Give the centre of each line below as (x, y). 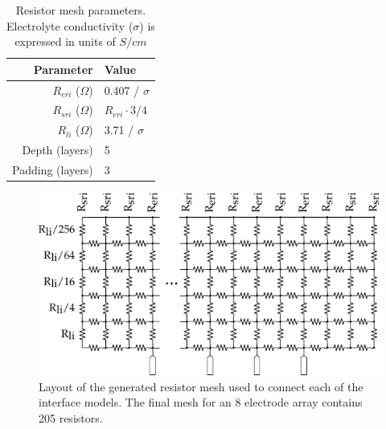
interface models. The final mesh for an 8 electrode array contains (201, 402)
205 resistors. (71, 417)
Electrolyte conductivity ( (70, 25)
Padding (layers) (53, 170)
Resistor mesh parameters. (81, 10)
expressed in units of (65, 41)
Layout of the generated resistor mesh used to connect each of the (201, 386)
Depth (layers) (57, 150)
